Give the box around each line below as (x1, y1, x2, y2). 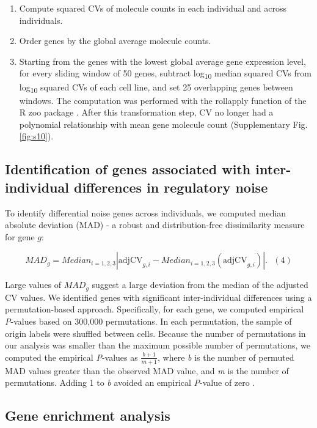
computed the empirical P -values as (5, 350, 138, 363)
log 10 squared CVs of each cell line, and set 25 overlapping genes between (19, 80, 293, 95)
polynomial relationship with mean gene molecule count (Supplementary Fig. (19, 117, 308, 130)
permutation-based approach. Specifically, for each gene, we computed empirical (5, 303, 304, 315)
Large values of (5, 278, 62, 291)
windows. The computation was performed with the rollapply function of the (19, 94, 307, 106)
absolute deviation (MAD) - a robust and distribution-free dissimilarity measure (5, 218, 305, 231)
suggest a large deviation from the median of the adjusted (92, 278, 308, 291)
